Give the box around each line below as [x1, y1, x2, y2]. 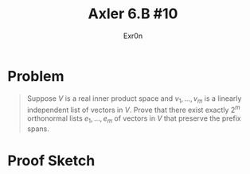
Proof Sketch [7, 152, 96, 170]
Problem [7, 67, 64, 85]
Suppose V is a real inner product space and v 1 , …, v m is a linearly [26, 93, 242, 105]
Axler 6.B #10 [88, 5, 178, 23]
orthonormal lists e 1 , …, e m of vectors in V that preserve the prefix [26, 114, 241, 125]
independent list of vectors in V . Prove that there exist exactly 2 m [26, 104, 240, 115]
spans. [26, 124, 49, 133]
